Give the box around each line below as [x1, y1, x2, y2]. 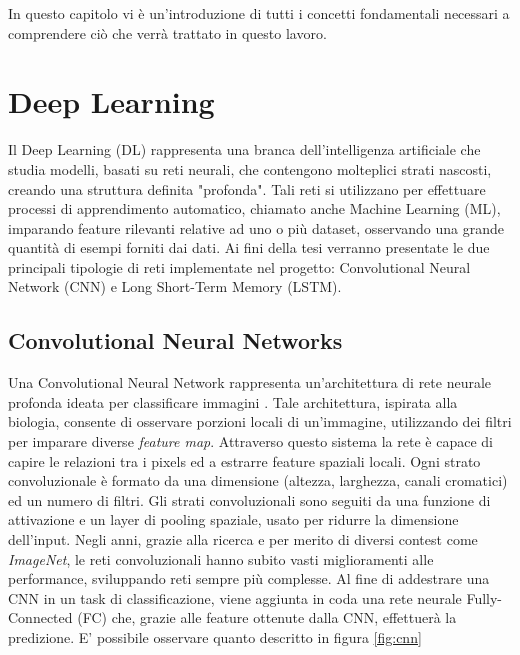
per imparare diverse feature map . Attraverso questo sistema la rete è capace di [8, 431, 493, 452]
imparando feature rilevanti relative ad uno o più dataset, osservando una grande [8, 217, 504, 238]
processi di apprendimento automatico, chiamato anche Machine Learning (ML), [8, 198, 501, 219]
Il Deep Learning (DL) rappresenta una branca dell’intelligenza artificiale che [8, 139, 481, 160]
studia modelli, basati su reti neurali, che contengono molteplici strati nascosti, [8, 158, 492, 179]
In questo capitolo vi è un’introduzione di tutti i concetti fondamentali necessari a [8, 3, 510, 23]
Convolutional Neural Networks [8, 325, 343, 356]
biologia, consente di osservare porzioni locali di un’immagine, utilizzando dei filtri [8, 411, 512, 432]
